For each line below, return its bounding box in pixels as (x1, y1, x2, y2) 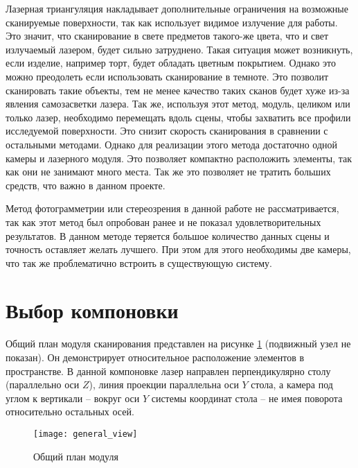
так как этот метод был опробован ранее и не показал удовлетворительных (6, 214, 321, 229)
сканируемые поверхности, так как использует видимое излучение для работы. (6, 15, 338, 29)
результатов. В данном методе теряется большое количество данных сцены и (6, 228, 330, 243)
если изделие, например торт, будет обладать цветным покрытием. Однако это (6, 55, 337, 70)
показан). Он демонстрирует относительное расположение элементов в (6, 350, 305, 364)
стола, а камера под (251, 377, 333, 392)
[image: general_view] (33, 428, 138, 439)
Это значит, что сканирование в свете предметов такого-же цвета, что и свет (6, 28, 329, 43)
